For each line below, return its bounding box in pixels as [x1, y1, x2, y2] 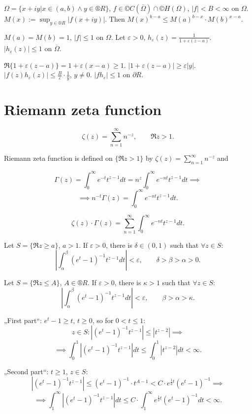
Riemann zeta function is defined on [4, 153, 113, 163]
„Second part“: [4, 366, 49, 376]
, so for [92, 315, 114, 325]
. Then [105, 14, 125, 24]
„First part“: [4, 315, 42, 325]
